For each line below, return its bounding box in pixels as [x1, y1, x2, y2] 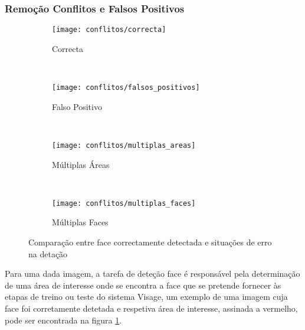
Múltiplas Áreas [52, 158, 110, 170]
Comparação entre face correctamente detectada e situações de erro [28, 236, 272, 248]
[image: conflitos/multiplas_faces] [52, 199, 196, 208]
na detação [28, 247, 68, 260]
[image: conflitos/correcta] [52, 25, 166, 34]
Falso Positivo [52, 100, 102, 112]
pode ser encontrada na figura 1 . [5, 313, 122, 326]
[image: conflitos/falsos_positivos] [52, 83, 200, 92]
